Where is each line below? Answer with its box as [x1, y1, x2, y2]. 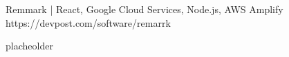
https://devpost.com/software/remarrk [6, 15, 171, 30]
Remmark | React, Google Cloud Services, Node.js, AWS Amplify [6, 2, 283, 16]
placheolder [6, 38, 53, 53]
